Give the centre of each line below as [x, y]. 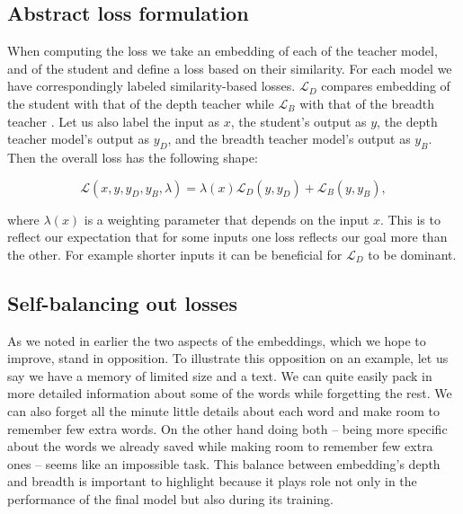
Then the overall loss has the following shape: [133, 157]
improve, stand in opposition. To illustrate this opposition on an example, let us [228, 358]
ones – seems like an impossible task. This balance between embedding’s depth [224, 463]
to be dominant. [412, 254]
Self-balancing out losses [122, 302]
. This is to [410, 219]
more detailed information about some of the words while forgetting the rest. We [230, 393]
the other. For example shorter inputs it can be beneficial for [175, 254]
